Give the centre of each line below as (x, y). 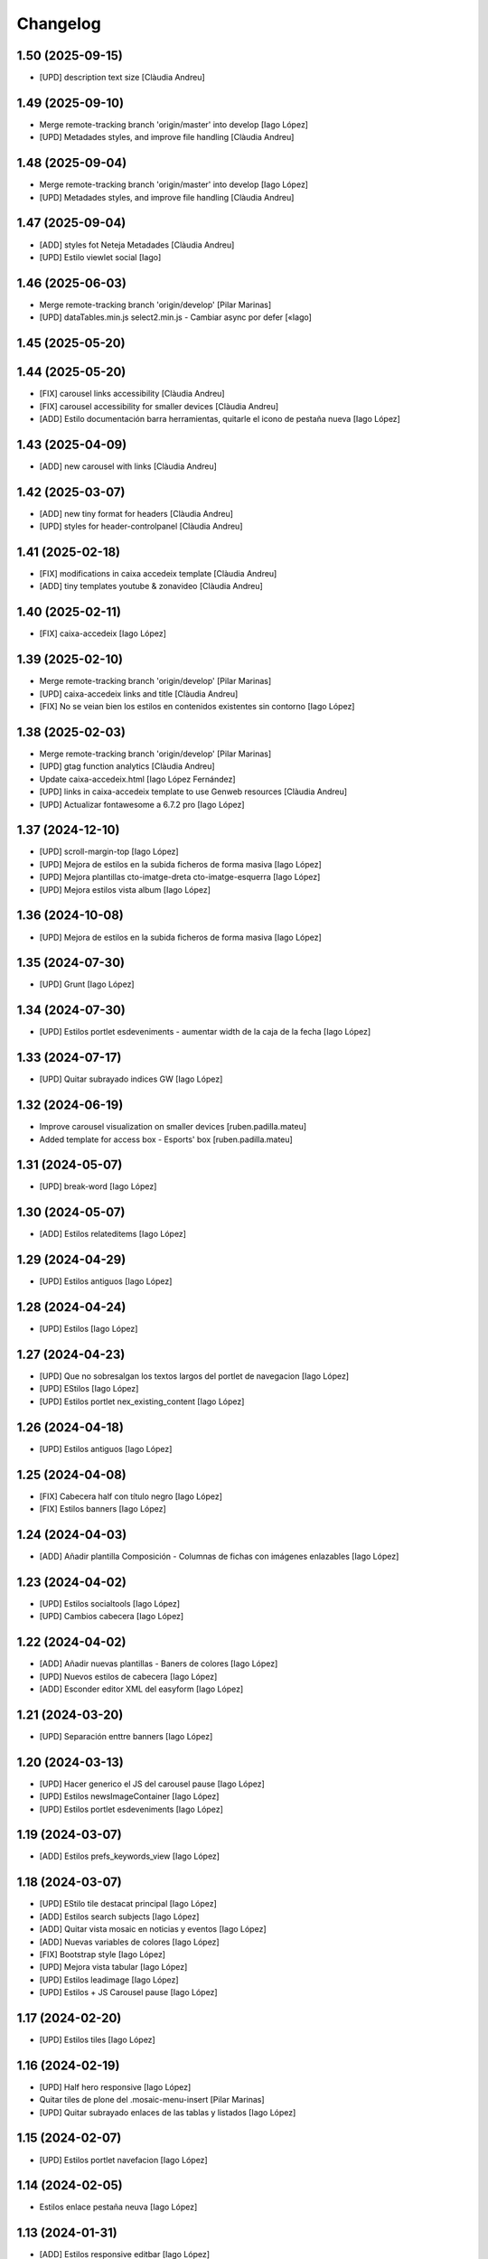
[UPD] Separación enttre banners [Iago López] (126, 1736)
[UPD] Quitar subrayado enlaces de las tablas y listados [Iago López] (168, 2112)
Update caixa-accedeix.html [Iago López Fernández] (137, 779)
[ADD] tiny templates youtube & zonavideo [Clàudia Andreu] (151, 586)
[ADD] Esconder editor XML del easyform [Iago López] (141, 1689)
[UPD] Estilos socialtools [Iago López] (110, 1603)
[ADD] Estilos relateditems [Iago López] (113, 1234)
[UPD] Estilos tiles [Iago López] (97, 2039)
